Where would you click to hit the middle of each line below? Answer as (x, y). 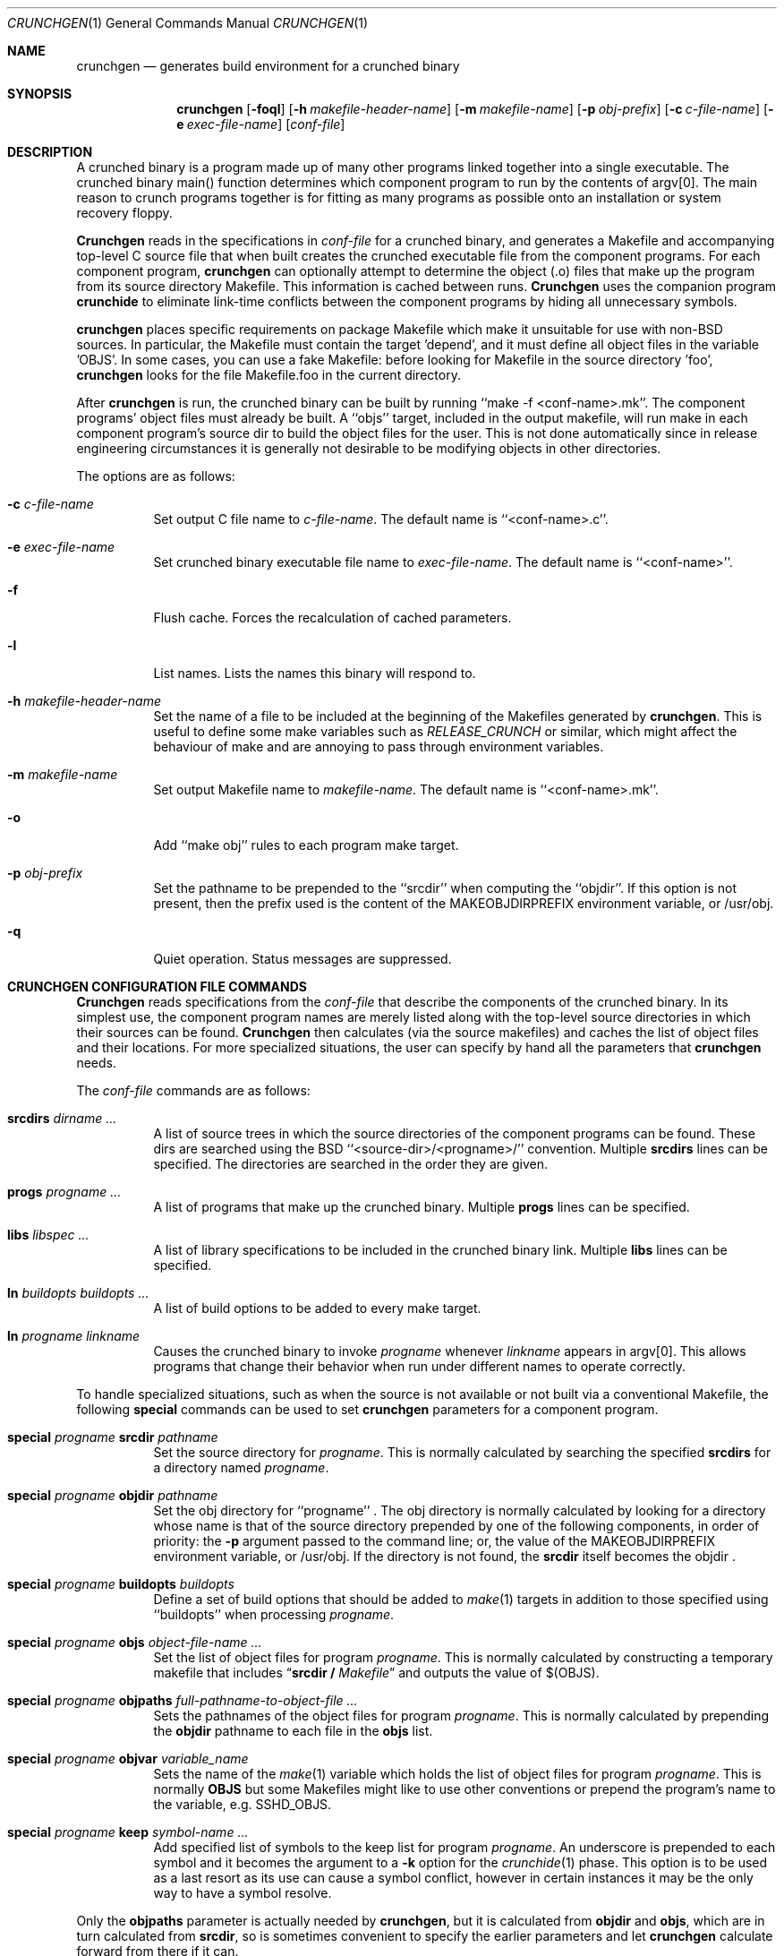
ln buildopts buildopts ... (78, 1293)
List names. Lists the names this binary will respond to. (315, 673)
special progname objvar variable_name (128, 1759)
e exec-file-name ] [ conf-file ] (261, 124)
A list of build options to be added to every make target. (317, 1308)
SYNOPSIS (40, 94)
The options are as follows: (156, 476)
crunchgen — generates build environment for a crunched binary (268, 66)
